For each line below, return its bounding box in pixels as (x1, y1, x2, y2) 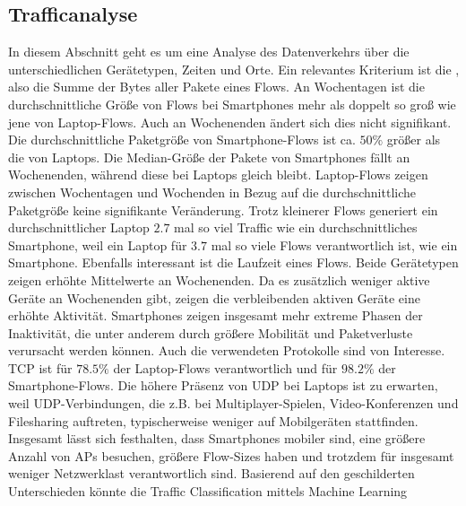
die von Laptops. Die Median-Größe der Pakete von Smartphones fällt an (8, 147, 410, 166)
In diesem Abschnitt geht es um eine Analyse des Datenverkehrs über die (8, 42, 410, 61)
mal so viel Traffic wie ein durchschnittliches (174, 218, 418, 237)
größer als (386, 130, 441, 149)
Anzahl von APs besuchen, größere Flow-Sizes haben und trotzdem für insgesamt (8, 446, 454, 465)
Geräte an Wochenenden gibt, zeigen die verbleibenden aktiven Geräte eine (8, 288, 420, 307)
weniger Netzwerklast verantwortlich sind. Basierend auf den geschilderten (8, 464, 415, 483)
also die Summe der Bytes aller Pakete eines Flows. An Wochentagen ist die (8, 77, 425, 96)
